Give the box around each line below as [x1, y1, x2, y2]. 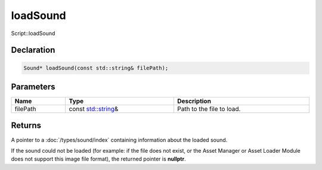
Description [177, 97, 212, 105]
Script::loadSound [11, 30, 55, 37]
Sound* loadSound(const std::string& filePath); [23, 64, 169, 71]
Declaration [11, 45, 55, 55]
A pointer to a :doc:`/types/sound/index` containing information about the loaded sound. [11, 136, 228, 143]
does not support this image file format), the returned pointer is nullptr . [11, 155, 186, 163]
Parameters [11, 81, 55, 92]
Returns [11, 121, 42, 131]
